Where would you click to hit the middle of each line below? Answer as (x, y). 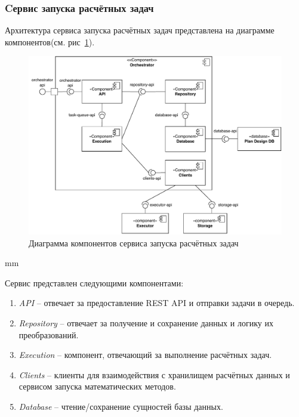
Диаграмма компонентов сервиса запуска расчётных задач (134, 243)
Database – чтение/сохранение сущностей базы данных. (121, 406)
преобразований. (49, 334)
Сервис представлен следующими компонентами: (94, 282)
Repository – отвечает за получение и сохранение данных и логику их (146, 322)
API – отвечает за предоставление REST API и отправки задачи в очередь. (157, 303)
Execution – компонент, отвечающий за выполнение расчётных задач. (145, 355)
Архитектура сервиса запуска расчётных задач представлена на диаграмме (140, 30)
